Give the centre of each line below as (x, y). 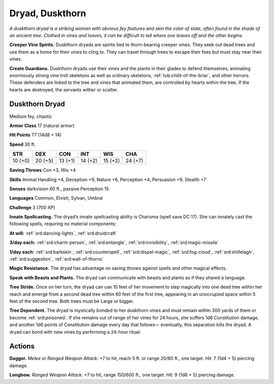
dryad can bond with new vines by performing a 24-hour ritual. (75, 332)
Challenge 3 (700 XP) (32, 207)
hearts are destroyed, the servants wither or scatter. (64, 89)
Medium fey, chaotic (31, 116)
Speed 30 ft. (23, 144)
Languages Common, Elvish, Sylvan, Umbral (56, 198)
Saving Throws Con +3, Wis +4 (43, 170)
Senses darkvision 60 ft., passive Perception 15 (59, 188)
